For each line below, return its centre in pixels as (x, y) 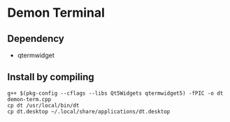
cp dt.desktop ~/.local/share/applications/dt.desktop (89, 112)
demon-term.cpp (29, 99)
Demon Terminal (56, 13)
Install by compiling (51, 77)
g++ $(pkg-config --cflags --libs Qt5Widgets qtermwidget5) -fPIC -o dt (115, 93)
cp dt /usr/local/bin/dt (43, 105)
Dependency (36, 39)
